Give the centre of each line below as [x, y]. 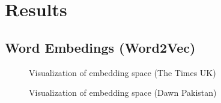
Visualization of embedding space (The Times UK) [123, 72]
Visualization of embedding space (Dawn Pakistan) [123, 93]
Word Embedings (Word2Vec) [100, 47]
